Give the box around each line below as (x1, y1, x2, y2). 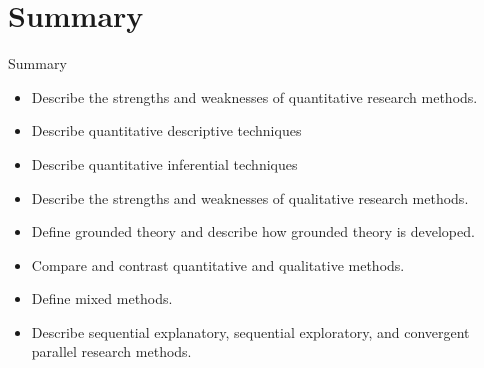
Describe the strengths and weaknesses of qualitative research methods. (31, 187, 469, 208)
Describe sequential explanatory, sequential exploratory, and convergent (31, 321, 470, 342)
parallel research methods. (31, 341, 192, 362)
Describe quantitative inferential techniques (31, 153, 298, 174)
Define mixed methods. (31, 288, 173, 309)
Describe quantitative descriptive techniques (31, 120, 302, 141)
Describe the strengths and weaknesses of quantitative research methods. (31, 86, 478, 107)
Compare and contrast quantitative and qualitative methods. (31, 254, 405, 275)
